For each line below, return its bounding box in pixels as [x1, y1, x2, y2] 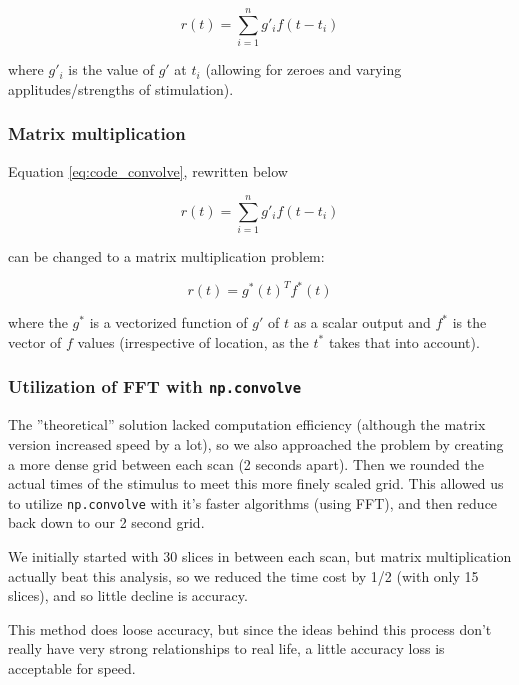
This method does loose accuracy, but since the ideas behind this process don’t [8, 618, 492, 639]
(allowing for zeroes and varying [205, 59, 402, 80]
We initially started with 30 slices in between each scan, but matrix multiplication [8, 545, 512, 566]
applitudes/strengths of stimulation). [8, 78, 234, 99]
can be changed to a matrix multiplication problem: [8, 246, 325, 267]
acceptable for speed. [8, 657, 136, 678]
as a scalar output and [293, 312, 431, 333]
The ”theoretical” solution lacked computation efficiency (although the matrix [8, 414, 486, 435]
